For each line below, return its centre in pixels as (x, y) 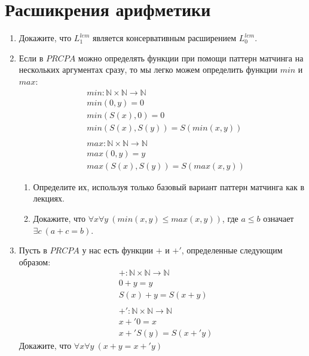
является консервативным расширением (164, 38)
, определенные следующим (232, 250)
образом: (35, 261)
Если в (31, 58)
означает (279, 218)
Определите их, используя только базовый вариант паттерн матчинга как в (169, 186)
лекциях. (49, 198)
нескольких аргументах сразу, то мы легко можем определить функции (148, 69)
